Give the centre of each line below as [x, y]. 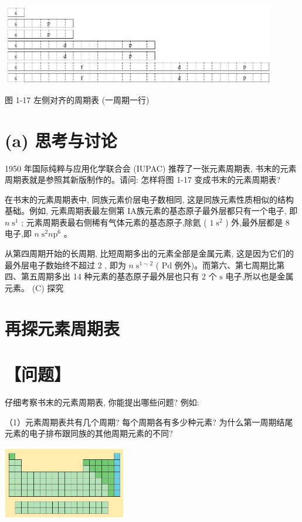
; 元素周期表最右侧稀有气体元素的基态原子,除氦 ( [114, 222]
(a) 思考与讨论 [61, 140]
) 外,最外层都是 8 [257, 222]
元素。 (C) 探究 [34, 287]
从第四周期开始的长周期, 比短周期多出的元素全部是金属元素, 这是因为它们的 [150, 253]
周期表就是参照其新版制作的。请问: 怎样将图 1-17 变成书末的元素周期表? [143, 180]
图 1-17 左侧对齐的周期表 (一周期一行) [77, 99]
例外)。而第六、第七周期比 [225, 265]
